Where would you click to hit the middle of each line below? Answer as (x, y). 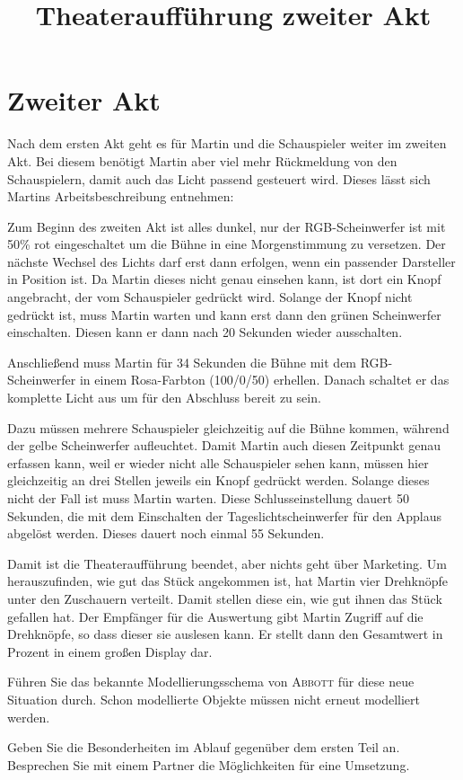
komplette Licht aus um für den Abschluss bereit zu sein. (164, 398)
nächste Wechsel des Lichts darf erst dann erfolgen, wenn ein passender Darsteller (231, 261)
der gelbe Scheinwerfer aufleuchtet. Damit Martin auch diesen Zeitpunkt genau (224, 445)
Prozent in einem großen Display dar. (110, 651)
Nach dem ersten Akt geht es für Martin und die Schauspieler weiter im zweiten (227, 143)
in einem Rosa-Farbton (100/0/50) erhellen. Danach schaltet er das (264, 380)
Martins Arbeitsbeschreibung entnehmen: (121, 196)
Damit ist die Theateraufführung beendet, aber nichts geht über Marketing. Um (227, 563)
